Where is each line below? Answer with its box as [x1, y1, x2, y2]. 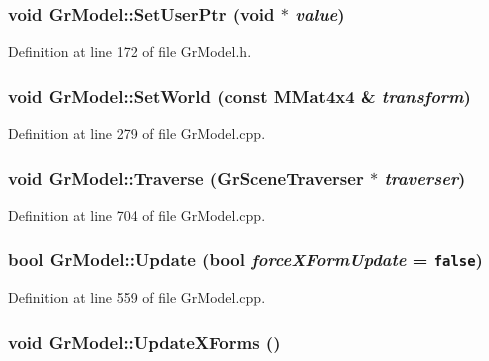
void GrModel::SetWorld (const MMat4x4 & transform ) [8, 83, 471, 108]
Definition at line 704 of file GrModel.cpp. [8, 204, 266, 225]
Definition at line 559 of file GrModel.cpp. [8, 287, 266, 308]
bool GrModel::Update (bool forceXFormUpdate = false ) [8, 247, 483, 272]
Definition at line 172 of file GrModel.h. [8, 41, 252, 62]
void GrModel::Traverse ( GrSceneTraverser [8, 165, 364, 190]
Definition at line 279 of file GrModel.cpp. [8, 123, 266, 144]
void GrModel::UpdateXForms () [8, 329, 281, 354]
